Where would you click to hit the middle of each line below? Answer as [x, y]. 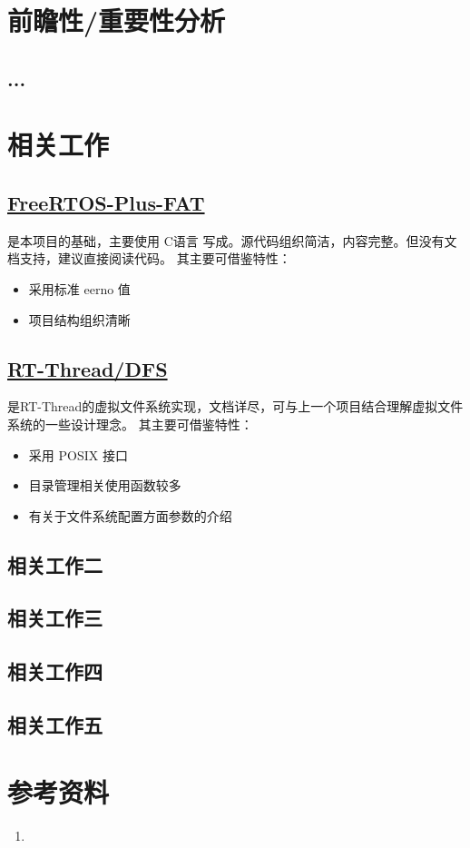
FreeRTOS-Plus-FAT [106, 202]
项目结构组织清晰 [79, 319]
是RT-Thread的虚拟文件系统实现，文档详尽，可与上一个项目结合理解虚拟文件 [235, 406]
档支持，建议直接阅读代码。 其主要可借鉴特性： [149, 258]
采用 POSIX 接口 [78, 454]
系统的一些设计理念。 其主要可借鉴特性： [130, 424]
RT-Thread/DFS [88, 368]
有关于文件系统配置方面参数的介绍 [130, 515]
